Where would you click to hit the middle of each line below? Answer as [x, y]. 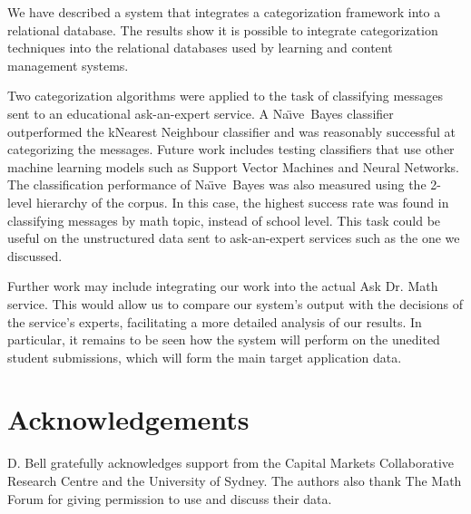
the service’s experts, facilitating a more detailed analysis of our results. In [215, 321]
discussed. [35, 255]
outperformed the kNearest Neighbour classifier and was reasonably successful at [231, 131]
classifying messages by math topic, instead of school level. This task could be [224, 220]
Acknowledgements [128, 419]
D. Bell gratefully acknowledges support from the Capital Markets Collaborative [231, 463]
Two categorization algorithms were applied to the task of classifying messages [226, 96]
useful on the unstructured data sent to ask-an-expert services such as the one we [234, 238]
